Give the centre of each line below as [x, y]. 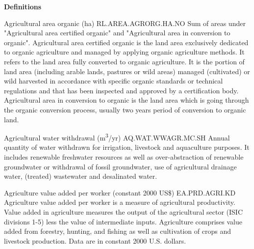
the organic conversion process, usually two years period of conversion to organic [125, 109]
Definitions [23, 6]
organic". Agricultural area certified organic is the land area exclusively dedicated [126, 42]
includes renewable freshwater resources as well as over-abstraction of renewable [124, 156]
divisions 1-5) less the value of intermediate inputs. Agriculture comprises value [123, 221]
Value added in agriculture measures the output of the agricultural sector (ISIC [123, 211]
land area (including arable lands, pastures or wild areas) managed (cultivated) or [127, 71]
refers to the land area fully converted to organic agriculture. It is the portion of [124, 61]
